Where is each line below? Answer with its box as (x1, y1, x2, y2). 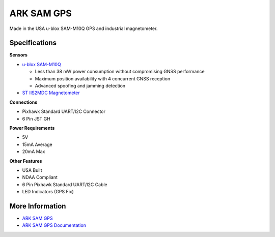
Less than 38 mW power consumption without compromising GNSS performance (35, 69, 205, 75)
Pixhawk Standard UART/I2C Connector (22, 108, 106, 114)
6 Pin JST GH (22, 115, 50, 122)
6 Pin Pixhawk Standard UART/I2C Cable (22, 181, 107, 188)
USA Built (22, 167, 43, 173)
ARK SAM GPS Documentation (22, 222, 87, 228)
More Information (9, 201, 66, 211)
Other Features (9, 158, 42, 164)
